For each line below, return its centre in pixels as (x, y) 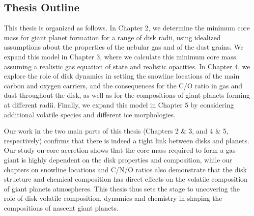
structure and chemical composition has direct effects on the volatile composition (126, 179)
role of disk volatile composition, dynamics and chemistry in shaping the (113, 198)
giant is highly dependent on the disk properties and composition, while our (118, 159)
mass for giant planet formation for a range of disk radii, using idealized (112, 37)
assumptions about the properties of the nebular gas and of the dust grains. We (124, 47)
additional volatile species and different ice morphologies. (90, 114)
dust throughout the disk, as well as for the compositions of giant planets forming (127, 95)
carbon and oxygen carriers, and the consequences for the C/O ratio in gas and (123, 85)
